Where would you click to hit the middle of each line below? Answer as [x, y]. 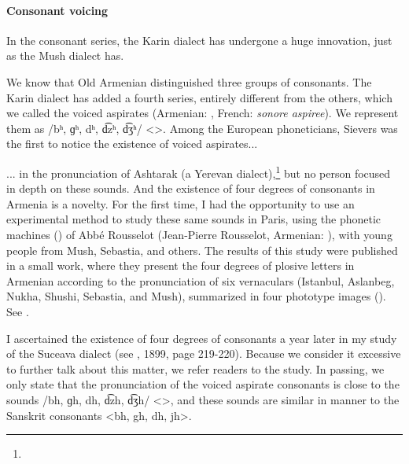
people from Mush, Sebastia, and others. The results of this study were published [202, 250]
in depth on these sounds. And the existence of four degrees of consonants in [191, 188]
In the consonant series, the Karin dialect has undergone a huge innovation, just [199, 40]
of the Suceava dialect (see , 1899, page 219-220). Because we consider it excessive [204, 354]
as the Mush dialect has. [65, 55]
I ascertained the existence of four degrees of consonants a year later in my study [202, 338]
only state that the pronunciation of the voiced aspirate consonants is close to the [203, 384]
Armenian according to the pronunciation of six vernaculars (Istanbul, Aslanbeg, [201, 280]
